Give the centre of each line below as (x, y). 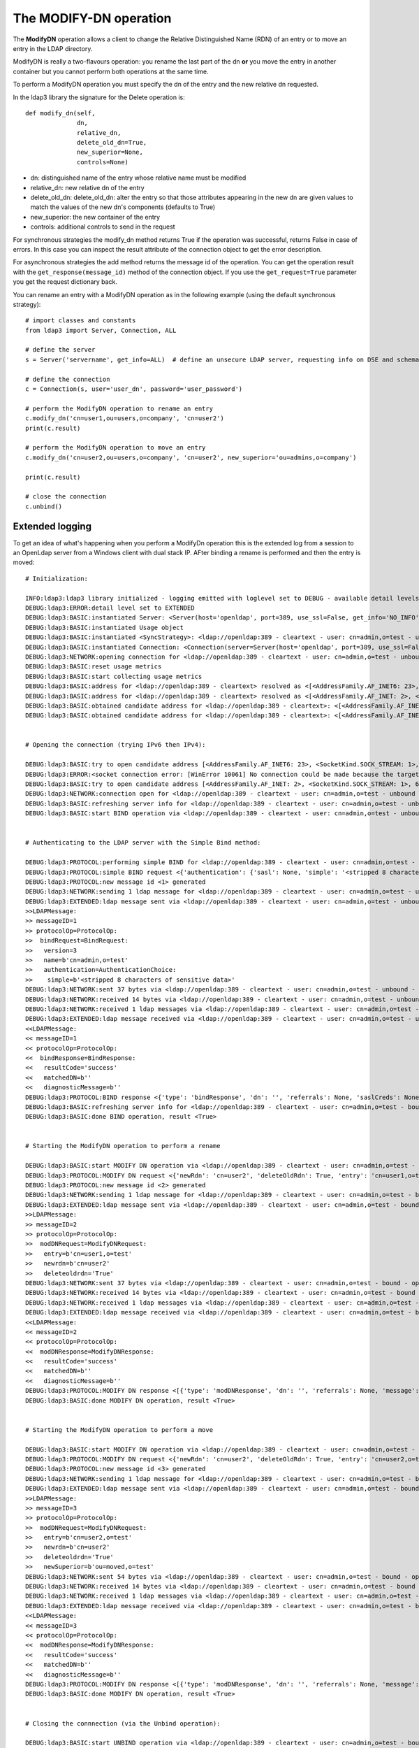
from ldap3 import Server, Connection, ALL (101, 330)
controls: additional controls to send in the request (103, 227)
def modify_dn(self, (60, 113)
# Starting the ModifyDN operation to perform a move (119, 1430)
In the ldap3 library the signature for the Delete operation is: (99, 97)
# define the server (60, 350)
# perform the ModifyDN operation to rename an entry (119, 408)
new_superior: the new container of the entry (95, 217)
